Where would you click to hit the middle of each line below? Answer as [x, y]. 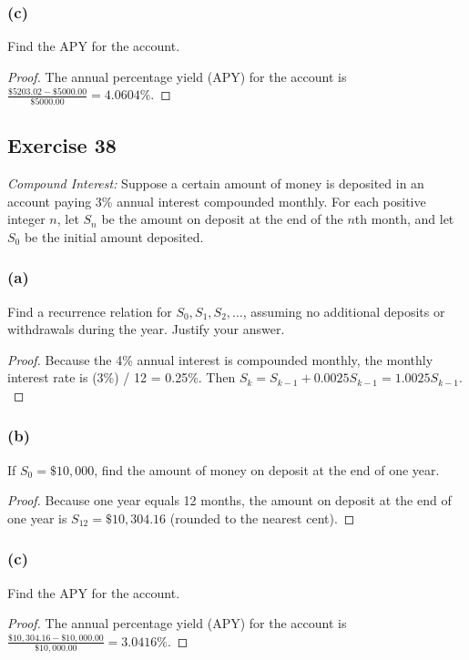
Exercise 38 [62, 145]
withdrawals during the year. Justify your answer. [146, 329]
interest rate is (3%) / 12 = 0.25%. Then [122, 377]
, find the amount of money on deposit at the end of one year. [267, 469]
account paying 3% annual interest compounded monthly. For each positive [217, 201]
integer [26, 219]
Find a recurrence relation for [90, 311]
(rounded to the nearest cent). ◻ [262, 518]
